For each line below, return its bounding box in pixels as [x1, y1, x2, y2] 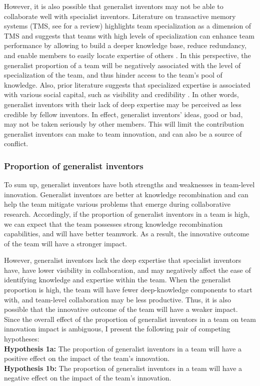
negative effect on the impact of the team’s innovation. [4, 372, 171, 383]
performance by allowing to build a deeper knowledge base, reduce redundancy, [4, 40, 246, 51]
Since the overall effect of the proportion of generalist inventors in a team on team [4, 313, 256, 324]
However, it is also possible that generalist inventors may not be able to [4, 1, 223, 11]
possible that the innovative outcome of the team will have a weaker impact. [4, 304, 238, 314]
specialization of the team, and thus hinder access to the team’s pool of [4, 70, 222, 80]
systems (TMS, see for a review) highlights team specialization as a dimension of [4, 21, 251, 31]
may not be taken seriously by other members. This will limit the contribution [4, 119, 244, 129]
